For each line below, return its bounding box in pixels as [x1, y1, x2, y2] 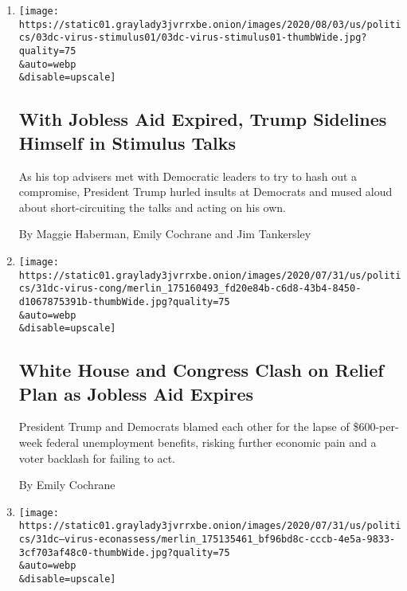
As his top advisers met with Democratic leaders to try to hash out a [18, 167, 358, 184]
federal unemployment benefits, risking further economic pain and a [45, 434, 377, 451]
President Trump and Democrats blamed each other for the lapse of [18, 418, 350, 435]
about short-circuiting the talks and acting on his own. [18, 198, 286, 215]
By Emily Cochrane [18, 476, 115, 493]
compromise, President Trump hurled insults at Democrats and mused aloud [18, 183, 393, 200]
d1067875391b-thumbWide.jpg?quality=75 [18, 295, 230, 307]
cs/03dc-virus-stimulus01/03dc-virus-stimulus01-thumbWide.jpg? [18, 32, 367, 44]
